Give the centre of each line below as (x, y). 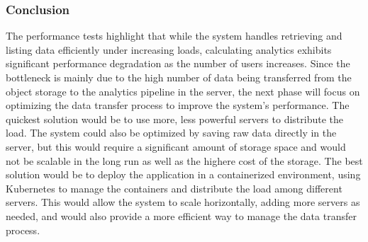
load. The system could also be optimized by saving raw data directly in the (171, 133)
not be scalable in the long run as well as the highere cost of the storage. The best (184, 160)
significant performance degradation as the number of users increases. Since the (178, 63)
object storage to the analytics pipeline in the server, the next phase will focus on (183, 91)
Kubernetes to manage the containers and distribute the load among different (174, 188)
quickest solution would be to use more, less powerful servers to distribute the (174, 119)
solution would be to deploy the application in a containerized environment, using (183, 174)
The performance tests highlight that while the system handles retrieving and (174, 36)
